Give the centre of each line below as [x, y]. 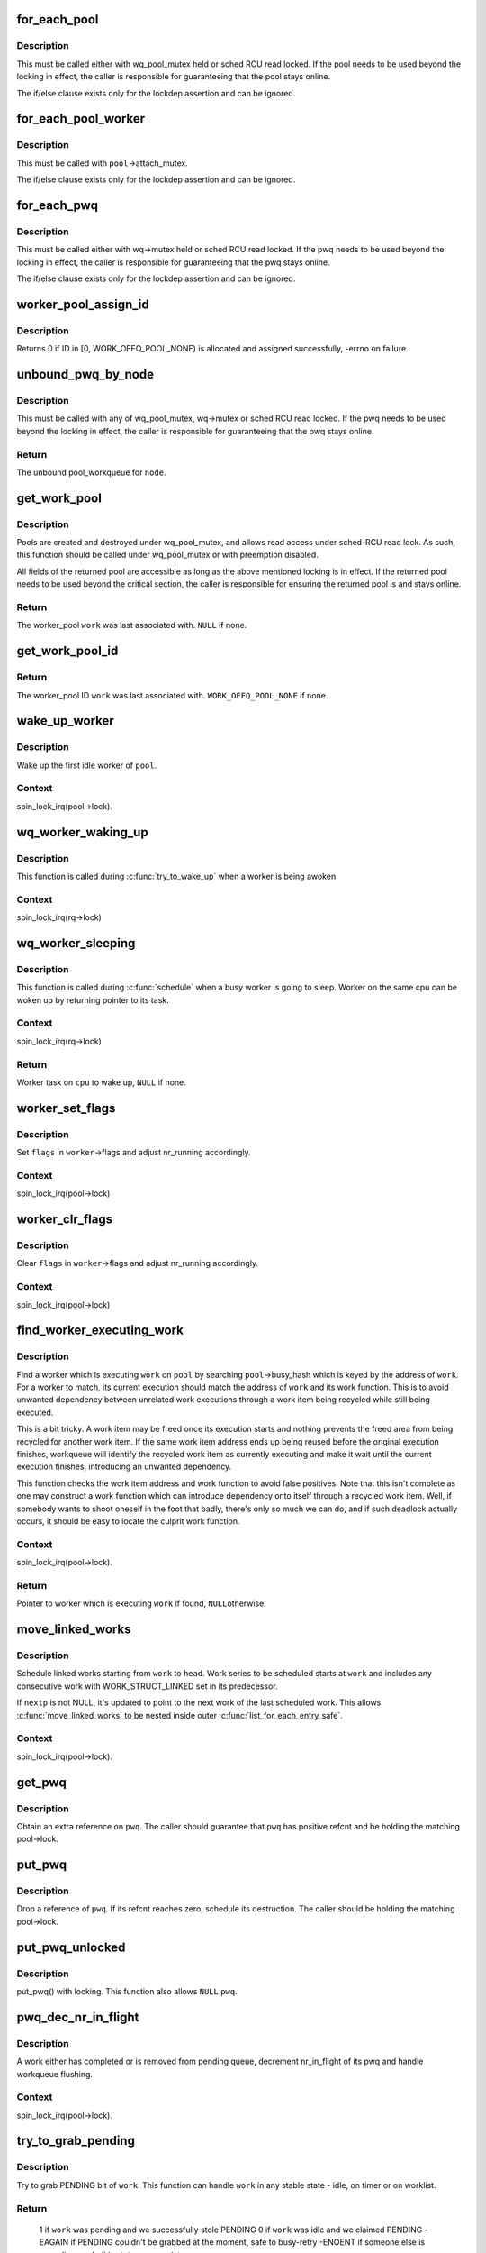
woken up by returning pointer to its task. [93, 999]
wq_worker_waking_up [82, 832]
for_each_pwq [58, 205]
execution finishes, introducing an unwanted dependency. [124, 1467]
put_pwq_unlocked [71, 1947]
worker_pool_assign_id [83, 304]
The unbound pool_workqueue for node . [91, 472]
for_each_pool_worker [81, 119]
